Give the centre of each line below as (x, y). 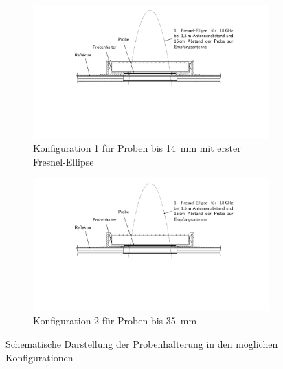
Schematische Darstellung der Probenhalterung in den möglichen (142, 343)
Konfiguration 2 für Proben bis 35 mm (115, 321)
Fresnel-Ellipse (64, 161)
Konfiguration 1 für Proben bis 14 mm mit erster (137, 148)
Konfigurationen (39, 357)
